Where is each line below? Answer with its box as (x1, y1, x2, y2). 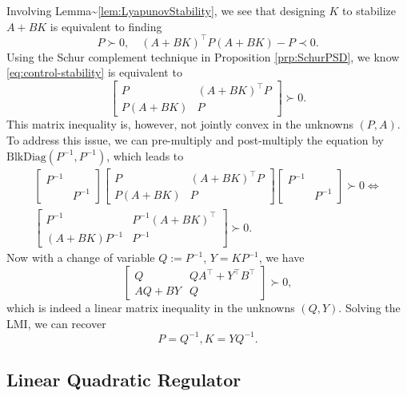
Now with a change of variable (6, 249, 155, 266)
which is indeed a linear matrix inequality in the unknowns (6, 299, 295, 315)
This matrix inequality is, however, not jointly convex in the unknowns (6, 116, 353, 133)
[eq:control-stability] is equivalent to (6, 64, 182, 81)
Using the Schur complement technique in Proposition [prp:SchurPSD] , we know (6, 48, 400, 65)
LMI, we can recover (6, 315, 106, 331)
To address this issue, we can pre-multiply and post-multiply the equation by (6, 132, 384, 148)
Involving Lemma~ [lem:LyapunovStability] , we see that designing (6, 2, 325, 18)
